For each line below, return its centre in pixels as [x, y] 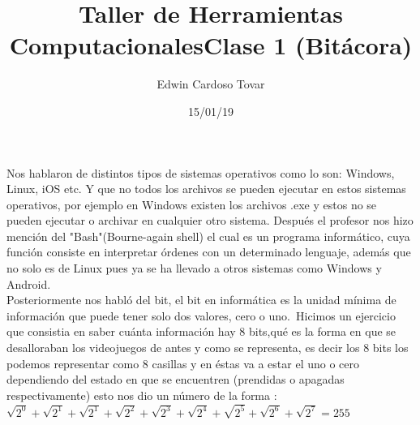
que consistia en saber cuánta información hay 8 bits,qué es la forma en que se [201, 331]
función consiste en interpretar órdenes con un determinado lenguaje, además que [209, 252]
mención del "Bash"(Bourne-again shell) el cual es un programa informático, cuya [208, 236]
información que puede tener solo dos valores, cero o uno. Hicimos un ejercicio [201, 315]
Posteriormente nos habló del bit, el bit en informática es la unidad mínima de [201, 300]
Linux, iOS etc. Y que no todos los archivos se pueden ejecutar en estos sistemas [206, 189]
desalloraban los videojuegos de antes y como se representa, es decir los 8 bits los [208, 348]
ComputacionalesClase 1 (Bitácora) [211, 45]
